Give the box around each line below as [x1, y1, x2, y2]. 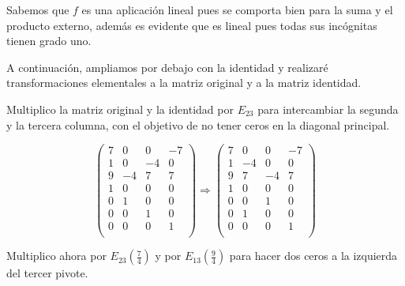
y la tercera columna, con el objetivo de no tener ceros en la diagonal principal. [6, 116, 390, 133]
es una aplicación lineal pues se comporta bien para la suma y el [81, 2, 393, 17]
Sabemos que [6, 2, 69, 17]
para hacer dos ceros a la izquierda [229, 247, 398, 264]
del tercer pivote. [6, 265, 88, 281]
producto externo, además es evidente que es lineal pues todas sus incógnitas [6, 17, 377, 33]
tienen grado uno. [6, 32, 92, 49]
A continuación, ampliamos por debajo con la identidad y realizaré [6, 58, 328, 75]
